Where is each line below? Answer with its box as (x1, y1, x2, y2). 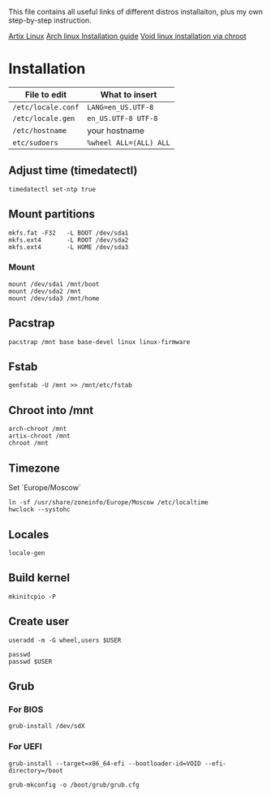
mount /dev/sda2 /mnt (8, 287, 82, 295)
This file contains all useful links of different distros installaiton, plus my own (8, 7, 264, 16)
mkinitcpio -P (8, 592, 57, 601)
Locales (8, 528, 49, 541)
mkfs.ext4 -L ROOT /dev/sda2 (8, 235, 129, 244)
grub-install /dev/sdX (8, 722, 85, 730)
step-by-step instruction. (8, 15, 92, 25)
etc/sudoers (12, 138, 59, 147)
